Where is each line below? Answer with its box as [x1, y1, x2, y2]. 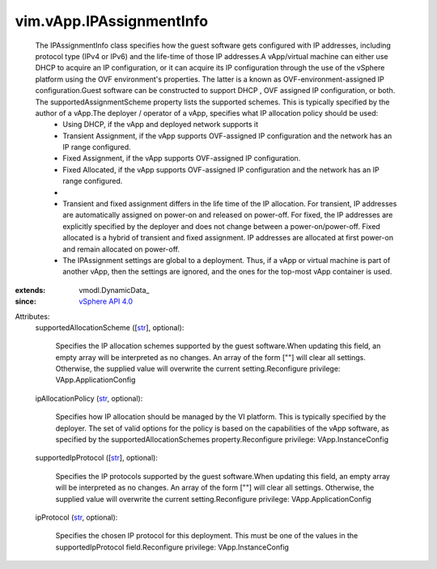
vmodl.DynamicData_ [78, 285, 150, 295]
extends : [15, 285, 46, 295]
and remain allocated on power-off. [62, 244, 180, 254]
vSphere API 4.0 [78, 296, 134, 307]
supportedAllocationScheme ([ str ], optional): [35, 322, 185, 332]
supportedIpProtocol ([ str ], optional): [35, 453, 158, 463]
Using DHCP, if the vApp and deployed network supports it [62, 120, 259, 130]
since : [15, 296, 36, 307]
